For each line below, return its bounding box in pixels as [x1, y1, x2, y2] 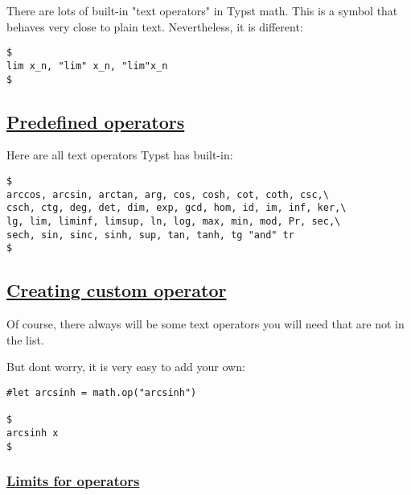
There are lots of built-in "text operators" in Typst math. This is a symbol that [6, 2, 398, 19]
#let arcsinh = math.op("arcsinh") [6, 386, 197, 398]
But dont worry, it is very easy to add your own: [6, 358, 245, 375]
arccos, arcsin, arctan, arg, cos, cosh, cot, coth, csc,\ [6, 188, 329, 200]
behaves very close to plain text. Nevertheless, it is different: [6, 18, 303, 35]
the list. [6, 331, 44, 348]
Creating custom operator [6, 278, 227, 303]
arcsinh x [6, 427, 59, 439]
